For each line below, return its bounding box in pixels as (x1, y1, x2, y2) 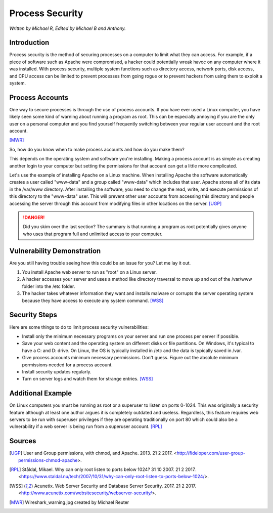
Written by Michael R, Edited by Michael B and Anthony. (9, 25, 126, 31)
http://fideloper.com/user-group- (176, 450, 245, 456)
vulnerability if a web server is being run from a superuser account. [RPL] (9, 423, 162, 430)
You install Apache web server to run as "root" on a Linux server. (22, 269, 157, 275)
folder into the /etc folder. (22, 283, 75, 289)
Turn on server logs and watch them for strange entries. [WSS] (22, 376, 153, 382)
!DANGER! (23, 215, 45, 220)
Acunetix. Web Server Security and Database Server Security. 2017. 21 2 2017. (34, 483, 197, 489)
